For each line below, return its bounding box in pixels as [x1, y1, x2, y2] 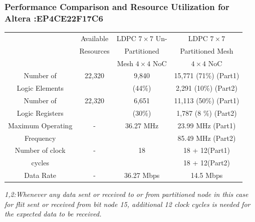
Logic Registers [17, 107, 64, 118]
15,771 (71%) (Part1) [174, 70, 239, 81]
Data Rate [24, 170, 57, 180]
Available [80, 33, 109, 43]
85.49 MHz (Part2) [177, 132, 236, 143]
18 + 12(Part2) [183, 157, 230, 168]
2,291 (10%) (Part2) [176, 83, 237, 93]
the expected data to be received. [5, 208, 102, 219]
